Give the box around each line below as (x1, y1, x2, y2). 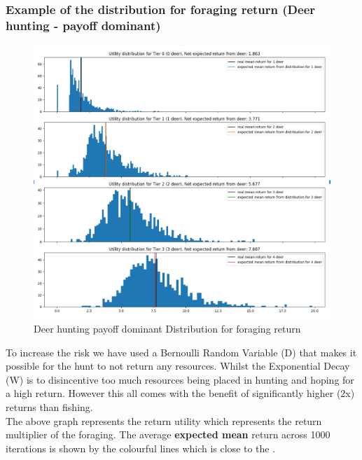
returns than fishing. (6, 399, 93, 414)
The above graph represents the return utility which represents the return (6, 413, 322, 428)
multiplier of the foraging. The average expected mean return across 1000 (6, 427, 330, 442)
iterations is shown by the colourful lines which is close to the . (6, 440, 276, 455)
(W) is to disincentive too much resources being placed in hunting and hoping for (6, 372, 354, 386)
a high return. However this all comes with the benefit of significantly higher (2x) (6, 386, 355, 400)
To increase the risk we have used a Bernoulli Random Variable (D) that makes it (6, 344, 357, 359)
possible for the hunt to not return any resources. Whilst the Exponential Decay (6, 358, 350, 373)
